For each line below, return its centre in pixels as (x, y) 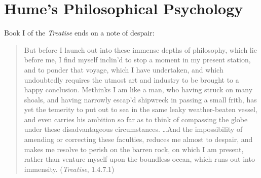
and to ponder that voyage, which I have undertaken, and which (124, 69)
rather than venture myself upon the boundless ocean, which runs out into (139, 159)
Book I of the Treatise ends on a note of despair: (79, 33)
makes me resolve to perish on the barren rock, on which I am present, (134, 149)
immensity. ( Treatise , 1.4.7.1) (69, 169)
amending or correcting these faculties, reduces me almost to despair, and (138, 139)
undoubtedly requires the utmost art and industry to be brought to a (132, 79)
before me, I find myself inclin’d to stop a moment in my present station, (137, 60)
